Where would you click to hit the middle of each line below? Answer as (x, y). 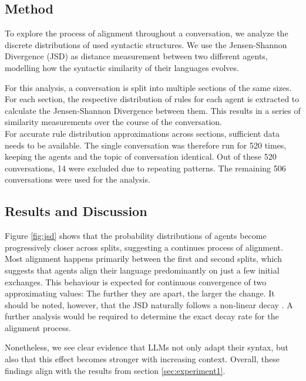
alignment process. (38, 327)
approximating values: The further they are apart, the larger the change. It (140, 293)
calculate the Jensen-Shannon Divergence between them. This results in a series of (153, 110)
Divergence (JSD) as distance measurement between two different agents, (136, 56)
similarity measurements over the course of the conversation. (113, 122)
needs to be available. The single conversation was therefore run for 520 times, (146, 145)
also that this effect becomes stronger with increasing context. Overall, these (142, 359)
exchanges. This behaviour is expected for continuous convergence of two (136, 281)
